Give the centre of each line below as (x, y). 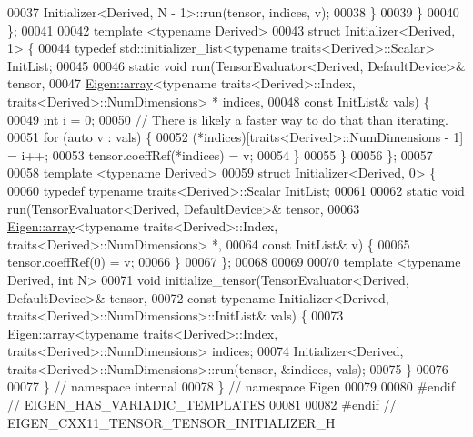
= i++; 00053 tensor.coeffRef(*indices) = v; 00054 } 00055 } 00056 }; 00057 (220, 154)
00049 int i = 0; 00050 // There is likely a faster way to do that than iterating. (228, 119)
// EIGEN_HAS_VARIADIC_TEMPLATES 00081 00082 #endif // (202, 405)
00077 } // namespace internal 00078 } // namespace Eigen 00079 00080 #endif (231, 386)
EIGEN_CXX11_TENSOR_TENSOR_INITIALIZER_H (171, 422)
